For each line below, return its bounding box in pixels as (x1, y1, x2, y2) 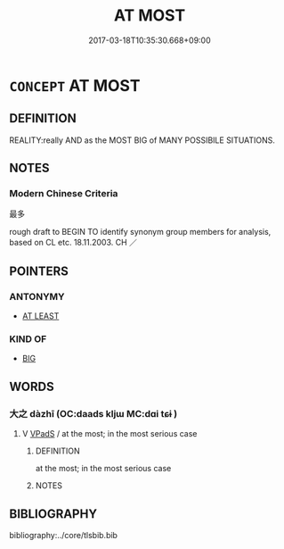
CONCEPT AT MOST (9, 75, 141, 96)
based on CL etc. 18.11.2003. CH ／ (9, 237, 138, 248)
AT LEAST (21, 311, 60, 321)
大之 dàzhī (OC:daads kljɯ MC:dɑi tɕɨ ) (9, 407, 178, 420)
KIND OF (9, 333, 47, 345)
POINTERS (9, 263, 69, 279)
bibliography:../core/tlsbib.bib (9, 529, 118, 540)
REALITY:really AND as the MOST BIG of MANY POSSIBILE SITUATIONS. (9, 135, 276, 146)
